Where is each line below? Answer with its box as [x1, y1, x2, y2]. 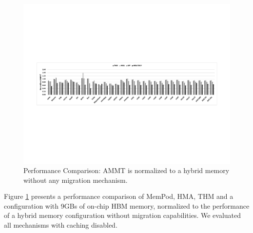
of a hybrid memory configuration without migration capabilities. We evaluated [4, 210, 241, 220]
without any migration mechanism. [23, 175, 128, 185]
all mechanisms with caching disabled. [4, 220, 117, 230]
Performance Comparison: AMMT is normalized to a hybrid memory [23, 165, 230, 175]
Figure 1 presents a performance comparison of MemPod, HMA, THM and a [4, 191, 234, 201]
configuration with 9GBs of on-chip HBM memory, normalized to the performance [4, 200, 250, 211]
